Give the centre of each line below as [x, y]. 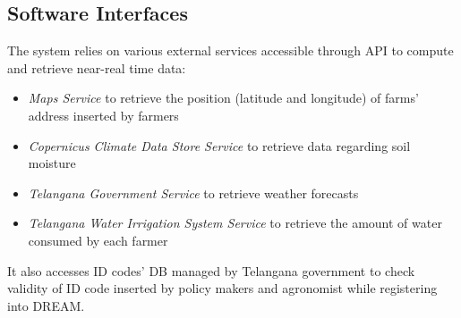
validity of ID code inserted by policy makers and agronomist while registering [222, 288]
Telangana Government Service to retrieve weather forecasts [193, 192]
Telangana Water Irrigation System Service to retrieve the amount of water [235, 223]
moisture [52, 163]
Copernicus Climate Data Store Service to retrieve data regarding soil [219, 145]
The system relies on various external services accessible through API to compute [230, 50]
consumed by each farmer [98, 240]
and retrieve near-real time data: [97, 67]
